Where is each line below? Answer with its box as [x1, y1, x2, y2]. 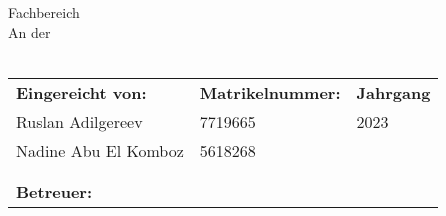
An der [8, 21, 51, 42]
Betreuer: [16, 179, 93, 203]
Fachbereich [8, 2, 80, 23]
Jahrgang [356, 80, 431, 104]
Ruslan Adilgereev [16, 109, 143, 133]
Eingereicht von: [16, 80, 147, 104]
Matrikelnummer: [199, 80, 341, 104]
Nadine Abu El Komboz [16, 138, 184, 162]
